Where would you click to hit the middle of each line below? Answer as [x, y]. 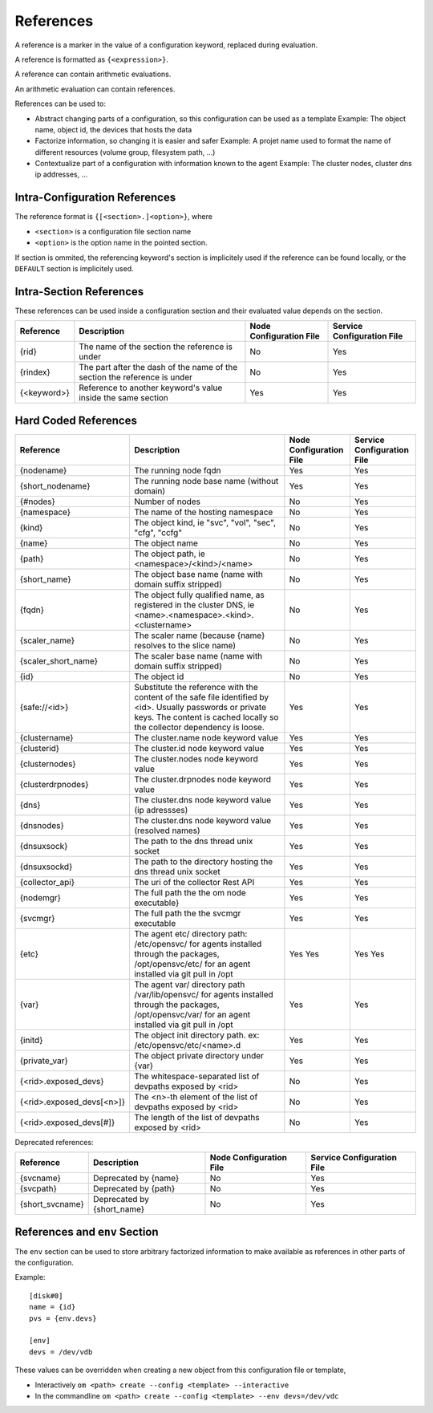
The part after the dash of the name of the [158, 367]
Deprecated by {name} [136, 1178]
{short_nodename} [55, 485]
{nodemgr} [40, 897]
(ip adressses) [161, 810]
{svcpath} [38, 1189]
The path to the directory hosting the [203, 861]
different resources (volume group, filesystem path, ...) [125, 152]
